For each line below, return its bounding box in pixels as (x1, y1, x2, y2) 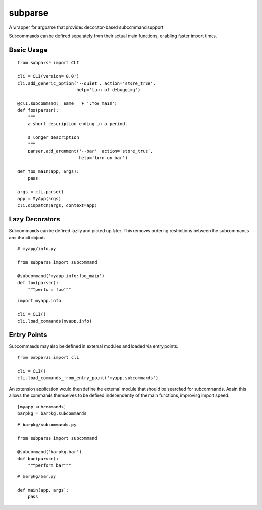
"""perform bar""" (27, 462, 72, 468)
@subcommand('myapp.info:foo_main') (17, 273, 105, 279)
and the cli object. (9, 235, 45, 240)
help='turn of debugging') (76, 87, 141, 92)
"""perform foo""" (27, 287, 72, 292)
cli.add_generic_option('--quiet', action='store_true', (17, 80, 156, 86)
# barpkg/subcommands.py (17, 422, 77, 427)
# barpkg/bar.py (17, 474, 56, 479)
